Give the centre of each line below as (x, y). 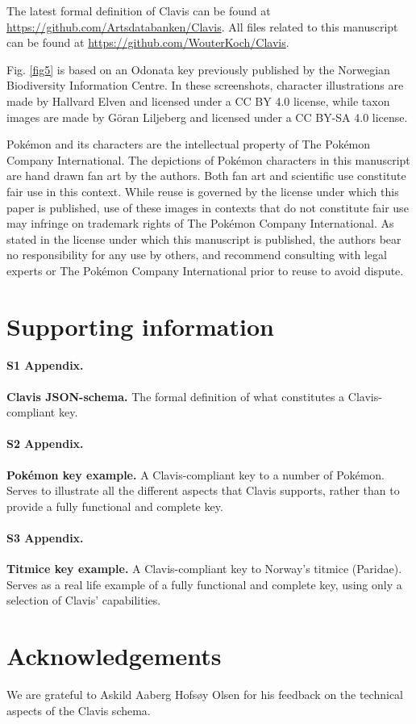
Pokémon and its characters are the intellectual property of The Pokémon (189, 144)
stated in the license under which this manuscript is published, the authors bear (204, 239)
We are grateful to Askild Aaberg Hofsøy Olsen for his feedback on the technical (205, 695)
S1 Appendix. (45, 365)
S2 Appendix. (45, 444)
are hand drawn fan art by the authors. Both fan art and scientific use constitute (206, 176)
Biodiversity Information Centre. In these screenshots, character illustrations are (205, 85)
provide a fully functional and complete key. (115, 506)
